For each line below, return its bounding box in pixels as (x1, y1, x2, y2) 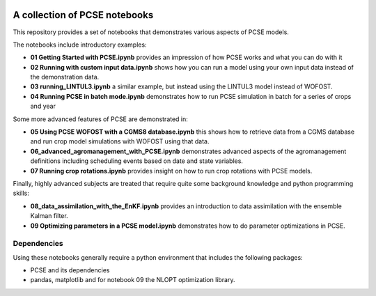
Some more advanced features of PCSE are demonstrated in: (13, 115, 188, 123)
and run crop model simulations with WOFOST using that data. (30, 137, 210, 146)
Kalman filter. (30, 212, 69, 220)
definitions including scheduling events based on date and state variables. (30, 157, 244, 165)
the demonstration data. (30, 73, 100, 81)
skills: (13, 189, 29, 198)
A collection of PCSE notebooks (13, 9, 154, 21)
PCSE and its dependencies (30, 266, 110, 274)
